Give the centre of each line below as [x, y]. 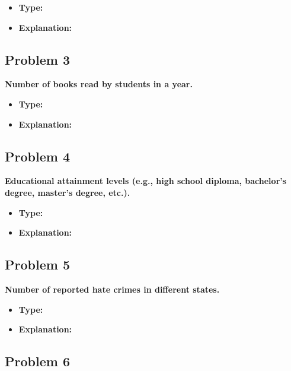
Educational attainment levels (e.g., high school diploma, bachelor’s [146, 181]
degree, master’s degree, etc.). [68, 192]
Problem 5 [37, 264]
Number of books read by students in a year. [99, 84]
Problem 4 [37, 156]
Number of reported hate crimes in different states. [112, 289]
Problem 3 [37, 59]
